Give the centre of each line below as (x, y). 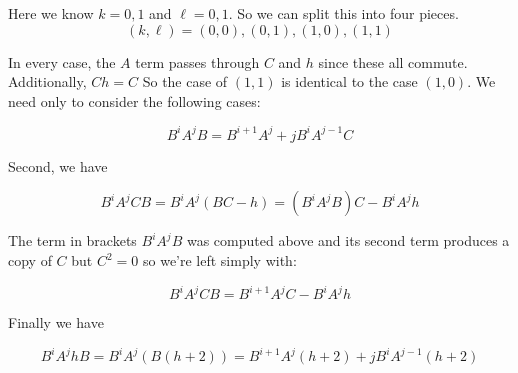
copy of (30, 260)
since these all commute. (393, 61)
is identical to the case (349, 81)
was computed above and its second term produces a (348, 240)
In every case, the (62, 61)
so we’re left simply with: (219, 260)
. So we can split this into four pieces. (343, 13)
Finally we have (56, 322)
